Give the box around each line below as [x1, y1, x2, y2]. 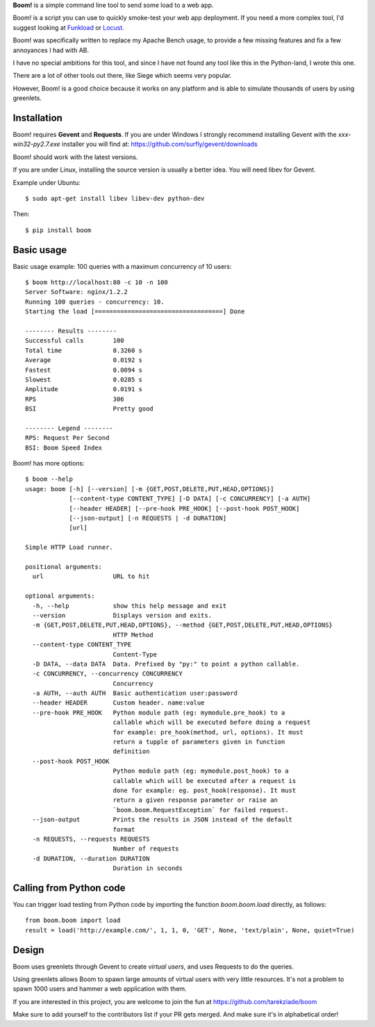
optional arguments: [25, 592, 95, 600]
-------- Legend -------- [25, 424, 114, 432]
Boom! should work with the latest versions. [12, 153, 138, 161]
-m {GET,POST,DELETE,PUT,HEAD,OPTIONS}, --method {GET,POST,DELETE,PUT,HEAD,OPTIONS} [32, 621, 333, 629]
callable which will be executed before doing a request [112, 718, 311, 726]
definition [112, 748, 150, 755]
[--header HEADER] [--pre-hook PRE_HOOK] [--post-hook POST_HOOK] [69, 504, 300, 512]
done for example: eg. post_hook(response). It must [112, 786, 297, 794]
